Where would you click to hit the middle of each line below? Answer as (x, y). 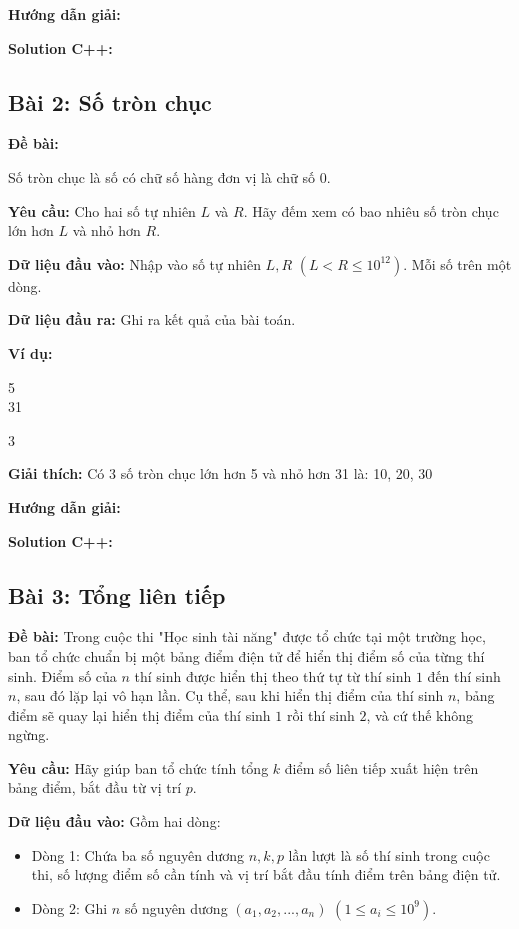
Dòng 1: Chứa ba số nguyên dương (138, 854)
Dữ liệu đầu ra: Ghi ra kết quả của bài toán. (152, 319)
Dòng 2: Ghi (69, 907)
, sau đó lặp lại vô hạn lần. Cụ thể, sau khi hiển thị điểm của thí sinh (230, 695)
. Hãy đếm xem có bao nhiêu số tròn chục (371, 210)
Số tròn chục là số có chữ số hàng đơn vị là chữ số (162, 176)
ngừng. (29, 734)
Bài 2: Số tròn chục (110, 101)
